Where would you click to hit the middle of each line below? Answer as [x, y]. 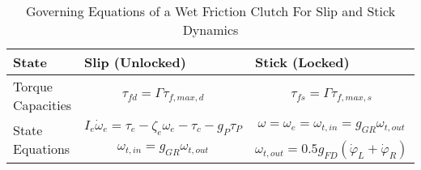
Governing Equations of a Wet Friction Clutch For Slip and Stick [210, 11]
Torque [33, 86]
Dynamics [210, 30]
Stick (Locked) [302, 62]
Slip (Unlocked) [135, 62]
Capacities [43, 105]
